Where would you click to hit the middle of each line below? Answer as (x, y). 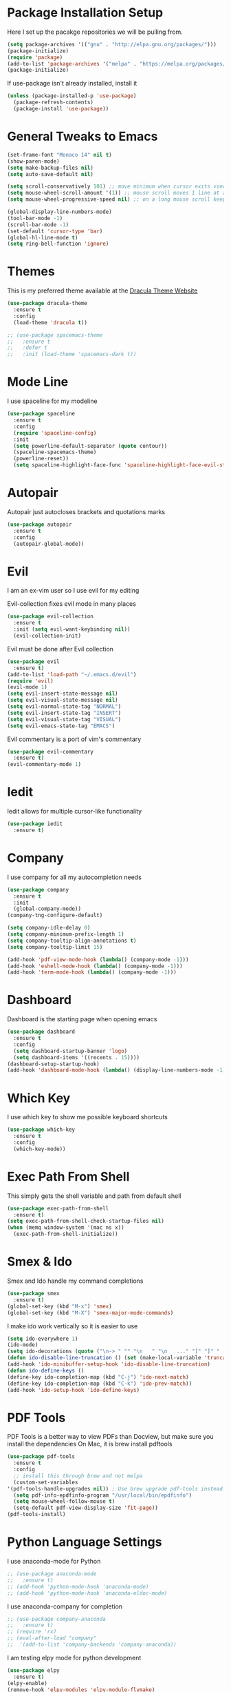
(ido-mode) (23, 1345)
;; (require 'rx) (32, 1632)
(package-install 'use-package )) (61, 109)
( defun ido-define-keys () (46, 1370)
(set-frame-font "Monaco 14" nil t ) (59, 155)
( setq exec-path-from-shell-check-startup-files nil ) (86, 1221)
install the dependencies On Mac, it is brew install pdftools (90, 1444)
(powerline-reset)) (41, 459)
